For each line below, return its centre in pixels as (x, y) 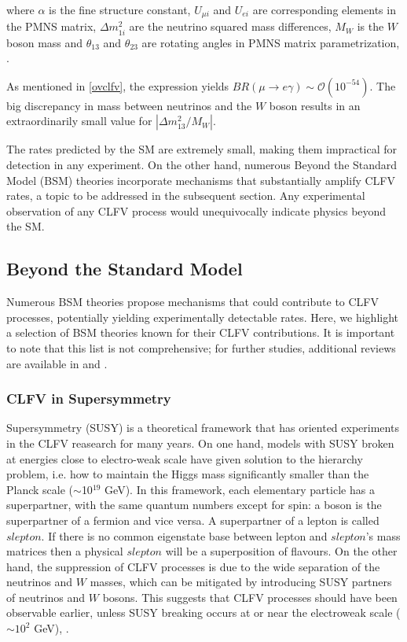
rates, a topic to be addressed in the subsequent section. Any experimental (186, 196)
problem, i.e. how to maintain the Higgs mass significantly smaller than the (188, 474)
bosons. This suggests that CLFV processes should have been (250, 597)
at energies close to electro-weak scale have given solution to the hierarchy (185, 458)
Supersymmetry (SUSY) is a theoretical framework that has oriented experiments (203, 428)
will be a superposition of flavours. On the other (281, 551)
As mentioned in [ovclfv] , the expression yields (118, 85)
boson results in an (315, 105)
